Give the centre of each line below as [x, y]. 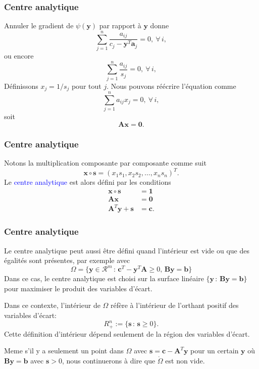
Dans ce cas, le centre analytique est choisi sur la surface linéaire [104, 278]
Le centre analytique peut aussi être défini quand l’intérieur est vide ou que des [127, 250]
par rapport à [120, 25]
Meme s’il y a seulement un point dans [64, 351]
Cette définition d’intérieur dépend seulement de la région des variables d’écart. [127, 333]
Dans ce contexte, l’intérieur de [52, 305]
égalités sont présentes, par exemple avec [67, 260]
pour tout [86, 86]
